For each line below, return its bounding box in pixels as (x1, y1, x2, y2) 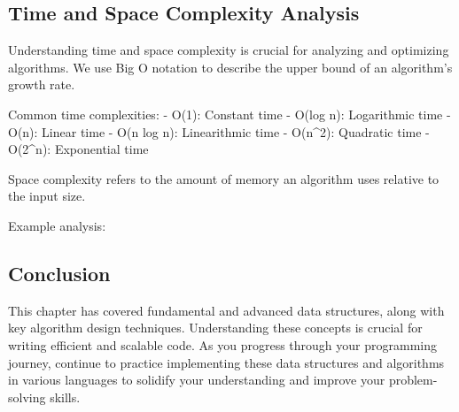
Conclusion (8, 259, 111, 286)
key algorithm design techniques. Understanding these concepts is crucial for (8, 318, 423, 337)
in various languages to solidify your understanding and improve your (8, 370, 385, 389)
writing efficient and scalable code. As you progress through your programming (8, 335, 437, 354)
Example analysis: (8, 216, 106, 234)
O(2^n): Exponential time (8, 140, 149, 158)
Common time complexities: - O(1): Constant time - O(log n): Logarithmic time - (8, 104, 451, 123)
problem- (388, 370, 438, 389)
